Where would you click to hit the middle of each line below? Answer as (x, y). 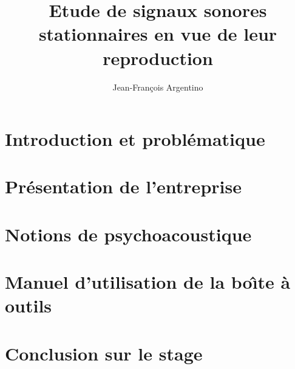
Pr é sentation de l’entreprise (123, 186)
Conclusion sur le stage (104, 353)
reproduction (158, 57)
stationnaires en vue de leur (158, 34)
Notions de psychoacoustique (128, 234)
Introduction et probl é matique (135, 139)
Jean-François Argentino (158, 87)
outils (29, 305)
